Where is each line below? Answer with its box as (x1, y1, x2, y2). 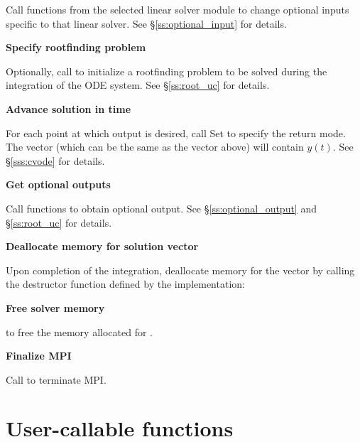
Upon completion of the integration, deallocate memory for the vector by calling (6, 262, 355, 277)
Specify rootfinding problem (6, 40, 146, 55)
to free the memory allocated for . (6, 324, 153, 339)
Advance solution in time (6, 101, 131, 116)
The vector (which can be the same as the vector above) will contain (6, 139, 304, 154)
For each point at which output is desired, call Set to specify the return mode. (6, 125, 346, 140)
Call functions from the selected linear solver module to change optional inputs (6, 2, 349, 16)
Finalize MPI (6, 348, 72, 363)
